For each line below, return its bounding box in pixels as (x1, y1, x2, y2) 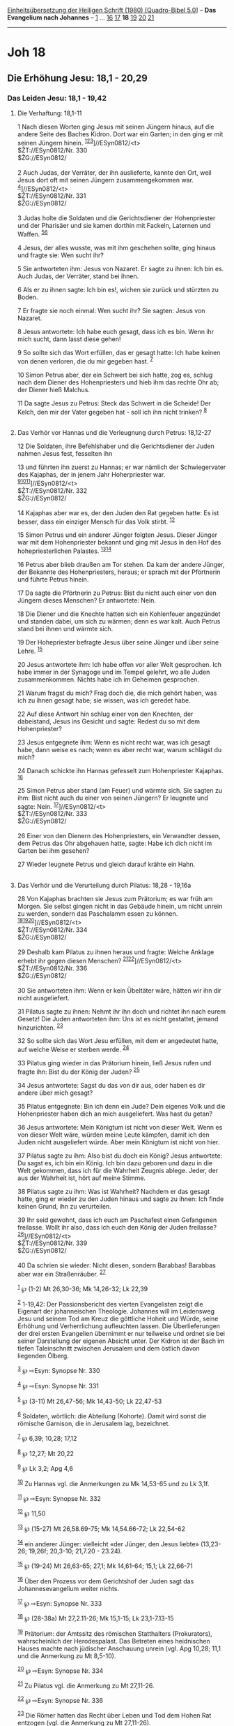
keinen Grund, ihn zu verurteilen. (17, 1202, 111, 1210)
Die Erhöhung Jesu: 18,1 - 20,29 (7, 72, 148, 84)
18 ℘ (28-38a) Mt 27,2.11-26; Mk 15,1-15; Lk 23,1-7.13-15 (17, 1613, 174, 1623)
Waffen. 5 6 (17, 229, 48, 238)
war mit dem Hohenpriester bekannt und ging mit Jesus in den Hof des (17, 538, 221, 547)
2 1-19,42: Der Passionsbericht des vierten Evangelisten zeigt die (17, 1298, 203, 1308)
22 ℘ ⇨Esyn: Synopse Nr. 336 (17, 1695, 103, 1704)
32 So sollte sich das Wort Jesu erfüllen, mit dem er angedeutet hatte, (17, 1037, 219, 1045)
